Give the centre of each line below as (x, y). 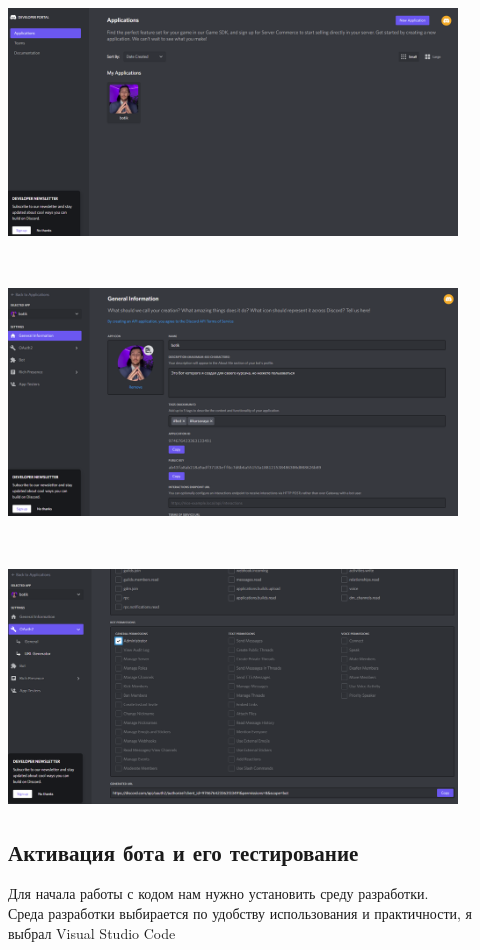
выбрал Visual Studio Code (92, 932)
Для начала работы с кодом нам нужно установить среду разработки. (218, 893)
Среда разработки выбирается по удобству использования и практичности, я (240, 913)
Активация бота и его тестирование (183, 851)
